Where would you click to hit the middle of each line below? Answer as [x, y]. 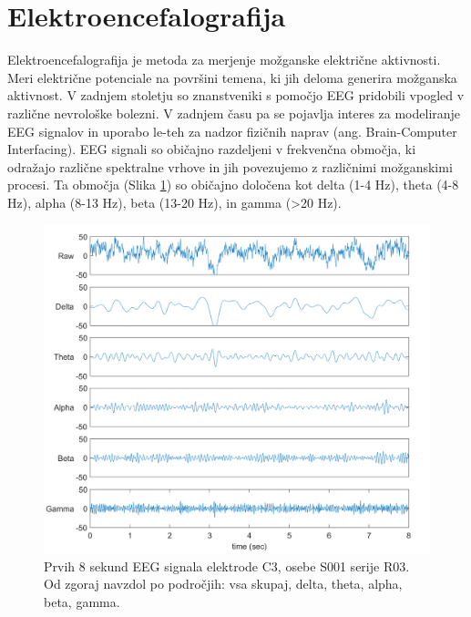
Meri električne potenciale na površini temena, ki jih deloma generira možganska [232, 77]
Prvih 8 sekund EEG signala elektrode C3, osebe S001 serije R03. [227, 566]
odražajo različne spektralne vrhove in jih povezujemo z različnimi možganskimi [230, 166]
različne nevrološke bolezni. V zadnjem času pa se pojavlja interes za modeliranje [234, 113]
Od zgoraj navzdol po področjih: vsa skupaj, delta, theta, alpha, [223, 584]
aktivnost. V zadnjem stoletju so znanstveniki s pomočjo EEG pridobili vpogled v [236, 95]
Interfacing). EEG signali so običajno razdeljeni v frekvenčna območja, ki [212, 149]
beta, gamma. [82, 601]
